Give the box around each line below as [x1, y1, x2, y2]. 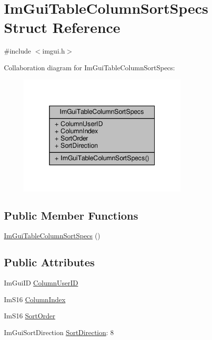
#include [4, 46, 31, 56]
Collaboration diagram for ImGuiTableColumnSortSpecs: [4, 62, 175, 72]
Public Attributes [4, 255, 95, 270]
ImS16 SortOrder [4, 311, 55, 321]
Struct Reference [4, 17, 120, 37]
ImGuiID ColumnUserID [4, 278, 78, 288]
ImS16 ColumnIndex [4, 294, 66, 304]
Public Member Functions [4, 207, 138, 223]
